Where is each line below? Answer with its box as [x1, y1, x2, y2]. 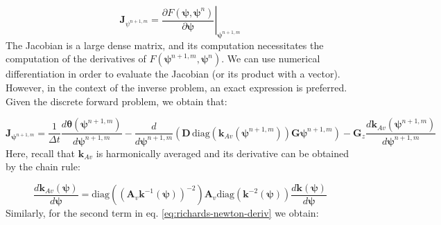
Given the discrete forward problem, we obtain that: [6, 93, 227, 108]
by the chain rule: [6, 159, 80, 174]
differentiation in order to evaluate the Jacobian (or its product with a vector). [6, 66, 340, 81]
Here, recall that [6, 145, 76, 160]
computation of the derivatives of [6, 51, 146, 66]
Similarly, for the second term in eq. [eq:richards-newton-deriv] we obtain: [6, 205, 319, 219]
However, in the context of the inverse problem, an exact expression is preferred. [6, 80, 347, 94]
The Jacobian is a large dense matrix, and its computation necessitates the [6, 37, 324, 52]
